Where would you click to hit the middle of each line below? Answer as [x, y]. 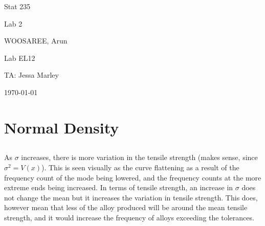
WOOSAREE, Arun [36, 41]
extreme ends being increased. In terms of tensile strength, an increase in [119, 187]
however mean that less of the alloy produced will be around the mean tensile [126, 207]
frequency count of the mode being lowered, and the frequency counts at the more [133, 177]
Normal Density [62, 127]
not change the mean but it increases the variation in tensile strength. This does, [131, 197]
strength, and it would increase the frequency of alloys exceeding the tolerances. [129, 217]
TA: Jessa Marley [31, 75]
